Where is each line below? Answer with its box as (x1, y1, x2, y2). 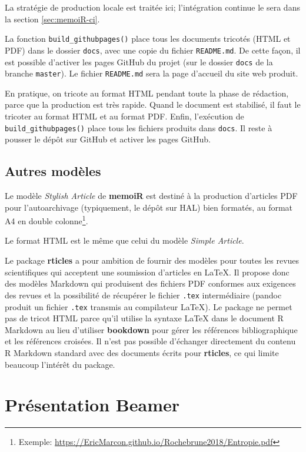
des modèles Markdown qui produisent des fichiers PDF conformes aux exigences (5, 277, 296, 290)
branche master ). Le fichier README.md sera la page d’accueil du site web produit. (5, 67, 298, 79)
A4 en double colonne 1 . (5, 213, 88, 227)
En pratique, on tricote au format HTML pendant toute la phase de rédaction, (5, 87, 289, 99)
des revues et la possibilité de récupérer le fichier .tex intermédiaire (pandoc (5, 288, 282, 301)
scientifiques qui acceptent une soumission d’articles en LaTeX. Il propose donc (5, 265, 290, 278)
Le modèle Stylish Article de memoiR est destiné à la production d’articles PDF (5, 190, 298, 202)
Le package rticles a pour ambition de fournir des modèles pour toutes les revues (5, 254, 300, 267)
